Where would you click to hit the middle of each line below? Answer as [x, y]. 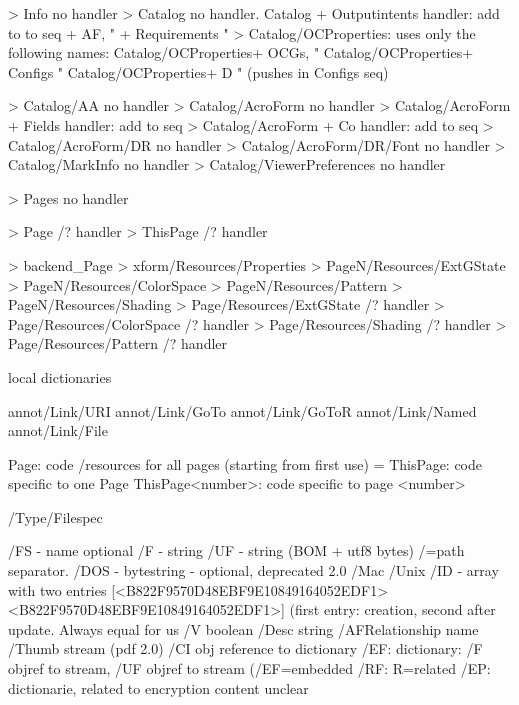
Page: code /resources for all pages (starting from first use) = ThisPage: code [245, 463]
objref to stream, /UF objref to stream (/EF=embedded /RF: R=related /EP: [249, 668]
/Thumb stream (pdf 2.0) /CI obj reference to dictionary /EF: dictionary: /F [245, 648]
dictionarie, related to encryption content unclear [158, 687]
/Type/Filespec [55, 516]
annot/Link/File [58, 430]
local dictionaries [60, 376]
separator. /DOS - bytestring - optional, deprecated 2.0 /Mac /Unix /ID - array [253, 570]
